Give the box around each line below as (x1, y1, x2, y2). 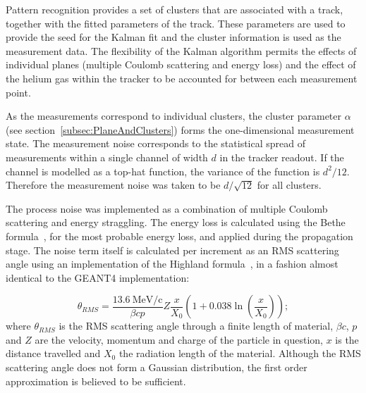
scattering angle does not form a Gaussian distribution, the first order (6, 360, 307, 375)
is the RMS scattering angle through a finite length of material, (59, 318, 334, 333)
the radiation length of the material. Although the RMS (118, 346, 361, 361)
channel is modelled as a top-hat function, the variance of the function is (6, 163, 320, 178)
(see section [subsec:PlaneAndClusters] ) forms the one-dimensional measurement (6, 122, 355, 137)
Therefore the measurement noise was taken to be (6, 177, 221, 192)
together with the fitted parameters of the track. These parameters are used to (6, 15, 346, 30)
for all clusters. (257, 177, 322, 192)
